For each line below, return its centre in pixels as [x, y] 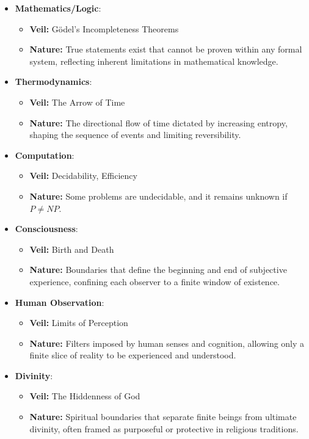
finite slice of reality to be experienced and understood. [133, 355]
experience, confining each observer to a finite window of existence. [154, 281]
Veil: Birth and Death [72, 249]
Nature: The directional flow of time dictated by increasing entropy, [158, 122]
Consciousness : [46, 229]
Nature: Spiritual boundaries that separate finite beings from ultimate [163, 417]
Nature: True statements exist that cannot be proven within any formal [166, 49]
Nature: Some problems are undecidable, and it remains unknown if [158, 196]
